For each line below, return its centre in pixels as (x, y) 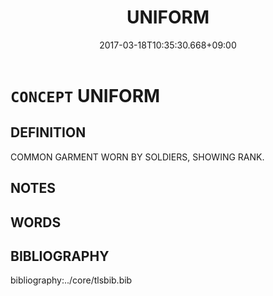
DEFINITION (48, 132)
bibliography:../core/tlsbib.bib (71, 280)
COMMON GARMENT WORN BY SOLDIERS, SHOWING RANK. (137, 157)
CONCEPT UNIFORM (85, 95)
